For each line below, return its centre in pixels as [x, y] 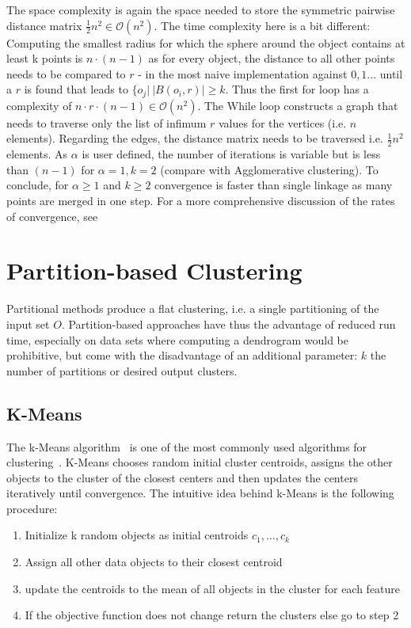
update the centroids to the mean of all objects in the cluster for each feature [213, 588]
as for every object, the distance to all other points [272, 58]
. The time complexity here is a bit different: [262, 25]
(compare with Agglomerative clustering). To [269, 169]
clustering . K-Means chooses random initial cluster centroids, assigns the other [200, 462]
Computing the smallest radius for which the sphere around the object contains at [206, 42]
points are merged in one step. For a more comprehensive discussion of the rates [201, 201]
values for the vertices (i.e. [282, 122]
